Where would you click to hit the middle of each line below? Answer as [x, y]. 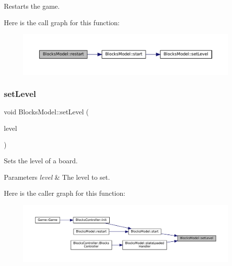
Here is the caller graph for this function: [65, 193]
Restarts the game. [32, 6]
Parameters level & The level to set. [57, 177]
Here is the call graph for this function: [62, 22]
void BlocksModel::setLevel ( [46, 112]
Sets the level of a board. [41, 161]
